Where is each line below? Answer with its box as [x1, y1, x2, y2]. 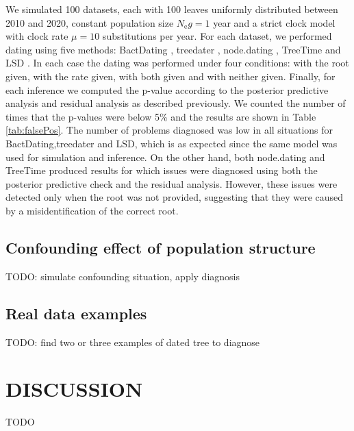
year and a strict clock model [213, 15, 336, 29]
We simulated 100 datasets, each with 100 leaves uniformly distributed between [5, 2, 338, 16]
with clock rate [5, 29, 68, 43]
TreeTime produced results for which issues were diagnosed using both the [5, 163, 318, 177]
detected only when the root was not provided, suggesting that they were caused [5, 190, 344, 204]
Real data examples [5, 302, 147, 323]
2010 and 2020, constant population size [5, 15, 174, 29]
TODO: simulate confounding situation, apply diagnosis [5, 269, 240, 283]
